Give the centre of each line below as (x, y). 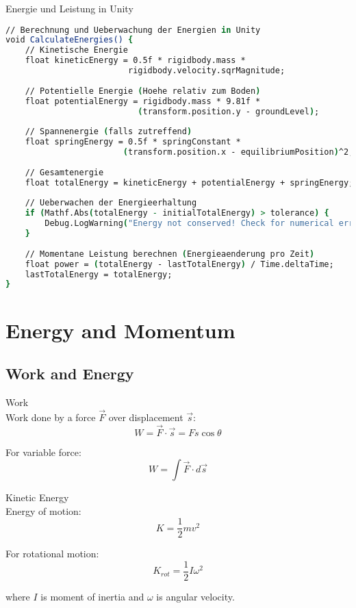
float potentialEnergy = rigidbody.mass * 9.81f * (143, 101)
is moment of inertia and (92, 597)
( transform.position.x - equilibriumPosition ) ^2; (238, 152)
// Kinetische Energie (76, 50)
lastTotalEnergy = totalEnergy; (99, 274)
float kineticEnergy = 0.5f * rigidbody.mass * (135, 61)
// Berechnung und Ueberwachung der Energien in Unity (133, 30)
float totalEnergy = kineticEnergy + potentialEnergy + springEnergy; (189, 182)
